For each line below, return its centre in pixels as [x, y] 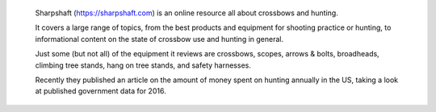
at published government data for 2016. [101, 91]
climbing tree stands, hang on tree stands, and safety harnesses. [143, 65]
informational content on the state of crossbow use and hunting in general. [159, 39]
